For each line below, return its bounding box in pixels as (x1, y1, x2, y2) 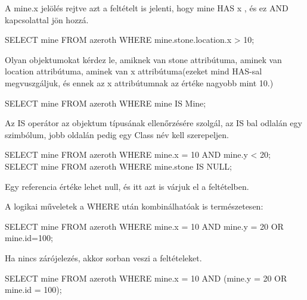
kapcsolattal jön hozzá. (5, 13, 89, 26)
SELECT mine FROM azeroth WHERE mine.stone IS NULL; (5, 160, 232, 172)
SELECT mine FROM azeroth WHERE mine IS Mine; (5, 96, 206, 109)
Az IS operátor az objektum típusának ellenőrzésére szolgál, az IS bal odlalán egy (5, 117, 302, 129)
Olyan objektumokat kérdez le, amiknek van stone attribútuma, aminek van (5, 53, 282, 65)
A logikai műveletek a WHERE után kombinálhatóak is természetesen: (5, 200, 263, 212)
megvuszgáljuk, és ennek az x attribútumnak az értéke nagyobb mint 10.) (5, 76, 274, 89)
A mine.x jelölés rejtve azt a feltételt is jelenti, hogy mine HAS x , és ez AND (5, 2, 289, 14)
